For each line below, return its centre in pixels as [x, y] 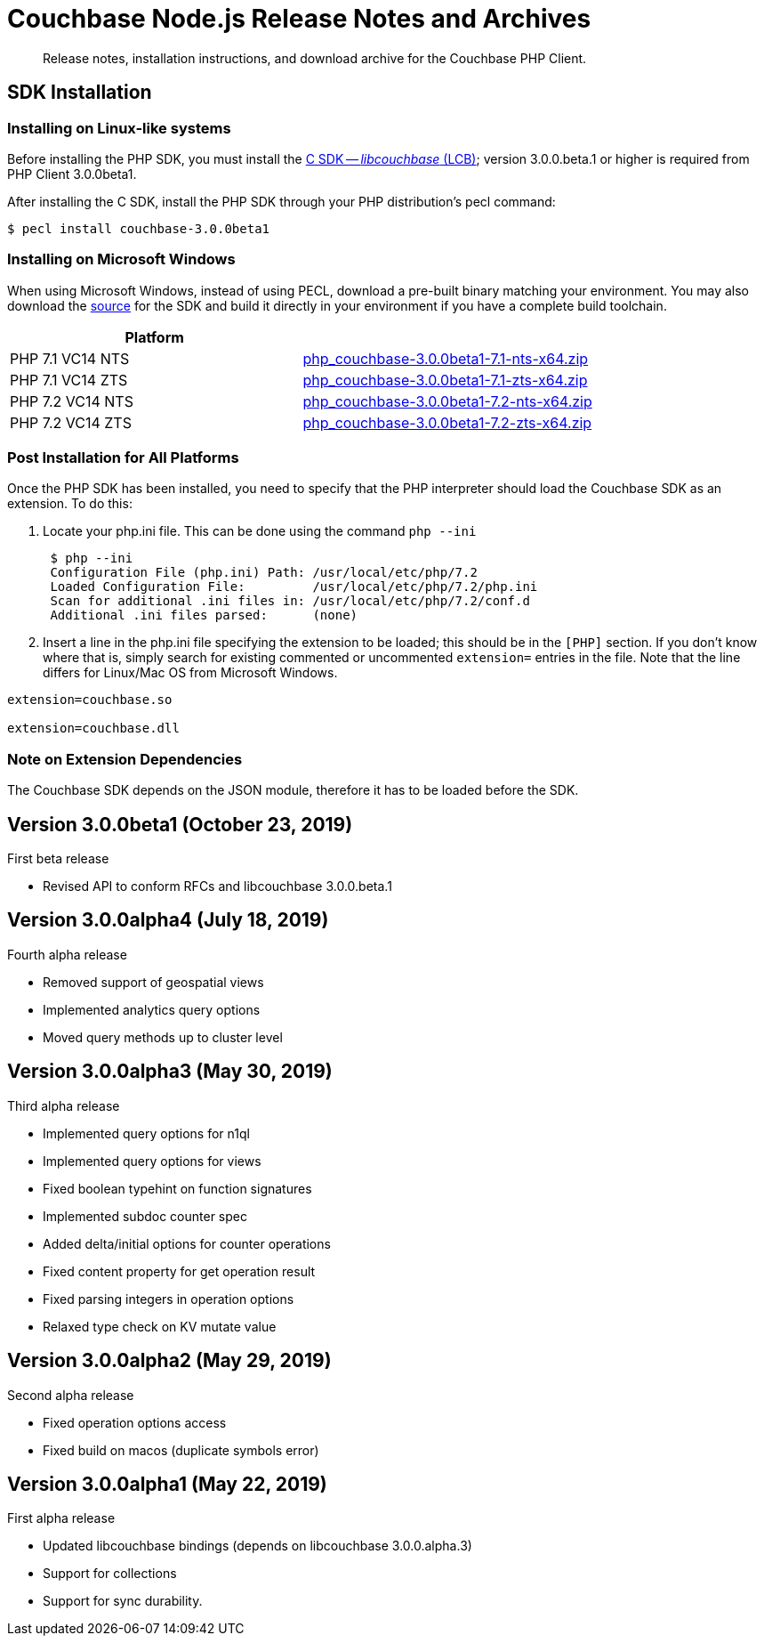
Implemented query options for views [152, 1161]
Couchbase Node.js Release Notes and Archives [299, 19]
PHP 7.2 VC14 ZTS [71, 422]
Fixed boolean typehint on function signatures [177, 1188]
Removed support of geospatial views [153, 982]
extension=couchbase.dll [93, 728]
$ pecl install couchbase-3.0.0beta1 [139, 228]
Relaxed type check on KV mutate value [160, 1326]
